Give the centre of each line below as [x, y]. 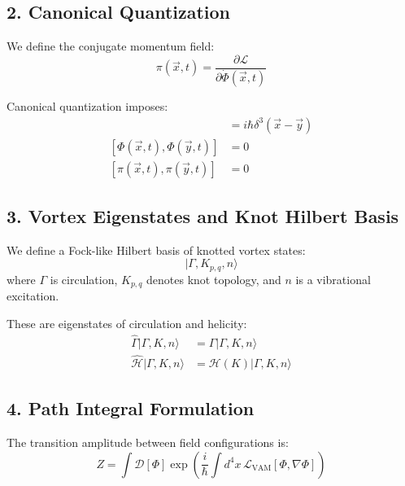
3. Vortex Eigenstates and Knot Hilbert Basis [203, 216]
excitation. [33, 296]
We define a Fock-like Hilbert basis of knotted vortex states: [156, 250]
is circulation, [84, 279]
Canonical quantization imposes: [87, 105]
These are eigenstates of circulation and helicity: [127, 323]
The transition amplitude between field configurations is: [148, 442]
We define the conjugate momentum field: [111, 46]
